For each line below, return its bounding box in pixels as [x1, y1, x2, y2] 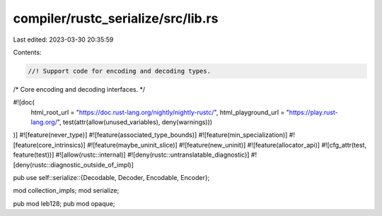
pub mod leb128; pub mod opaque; [13, 199, 115, 208]
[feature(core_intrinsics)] [13, 140, 86, 149]
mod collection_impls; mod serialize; [13, 186, 120, 195]
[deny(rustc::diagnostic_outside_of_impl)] [13, 160, 134, 169]
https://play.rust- [289, 108, 339, 116]
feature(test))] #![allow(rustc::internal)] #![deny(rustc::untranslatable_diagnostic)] [13, 150, 250, 159]
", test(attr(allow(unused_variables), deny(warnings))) [57, 118, 212, 126]
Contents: [13, 48, 42, 56]
